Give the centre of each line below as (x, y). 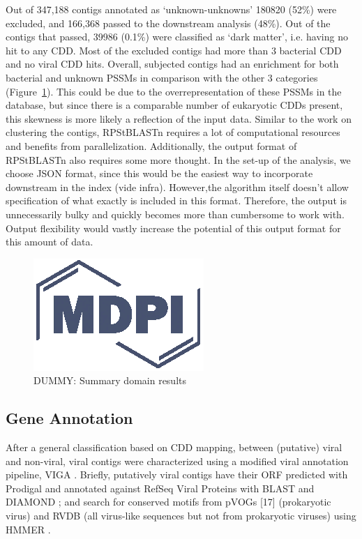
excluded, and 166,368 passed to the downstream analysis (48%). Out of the (168, 23)
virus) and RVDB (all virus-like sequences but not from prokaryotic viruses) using (181, 516)
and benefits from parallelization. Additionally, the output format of (151, 145)
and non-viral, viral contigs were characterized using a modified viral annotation (177, 461)
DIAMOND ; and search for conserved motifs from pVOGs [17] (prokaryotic (168, 502)
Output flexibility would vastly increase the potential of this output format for (173, 228)
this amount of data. (50, 242)
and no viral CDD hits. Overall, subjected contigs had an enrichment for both (172, 64)
